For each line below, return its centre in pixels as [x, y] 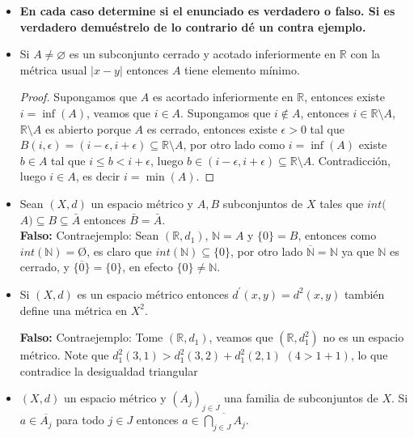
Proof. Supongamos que [78, 97]
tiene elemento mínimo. [242, 69]
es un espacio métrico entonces [153, 293]
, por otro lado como [234, 145]
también [364, 293]
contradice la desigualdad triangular [109, 370]
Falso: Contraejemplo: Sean [89, 235]
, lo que [369, 355]
